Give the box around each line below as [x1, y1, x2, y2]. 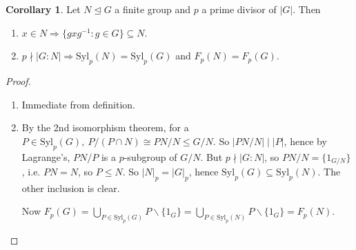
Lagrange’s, [21, 149, 70, 164]
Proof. [6, 73, 31, 88]
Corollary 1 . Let [6, 2, 81, 16]
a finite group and [115, 2, 191, 16]
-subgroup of [123, 149, 177, 164]
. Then [293, 2, 321, 16]
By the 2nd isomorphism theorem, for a [21, 120, 189, 135]
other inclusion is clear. [21, 180, 120, 195]
